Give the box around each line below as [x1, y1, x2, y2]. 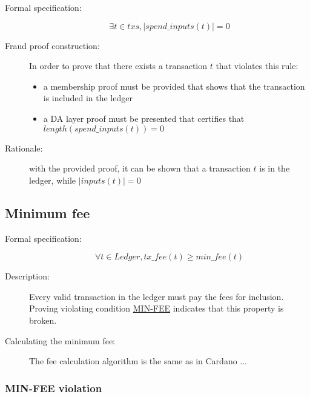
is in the [259, 162, 290, 175]
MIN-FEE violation [5, 380, 102, 395]
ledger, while [29, 173, 76, 186]
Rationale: [5, 141, 43, 154]
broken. [29, 313, 57, 326]
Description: [5, 270, 50, 282]
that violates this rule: [216, 59, 298, 72]
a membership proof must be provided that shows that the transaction [43, 79, 305, 92]
